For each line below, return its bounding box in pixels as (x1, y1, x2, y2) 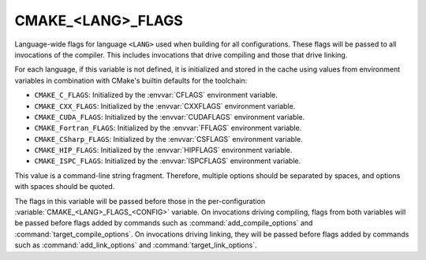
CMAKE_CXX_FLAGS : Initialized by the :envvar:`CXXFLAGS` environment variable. (34, 101, 296, 110)
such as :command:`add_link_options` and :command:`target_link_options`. (14, 240, 257, 250)
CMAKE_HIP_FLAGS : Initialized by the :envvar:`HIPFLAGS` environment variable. (34, 146, 293, 155)
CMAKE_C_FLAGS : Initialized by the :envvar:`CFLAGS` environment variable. (34, 91, 278, 100)
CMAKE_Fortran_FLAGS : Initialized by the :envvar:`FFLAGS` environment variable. (34, 123, 302, 133)
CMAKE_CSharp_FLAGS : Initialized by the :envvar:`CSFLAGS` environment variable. (34, 134, 303, 143)
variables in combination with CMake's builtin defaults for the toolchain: (14, 76, 248, 85)
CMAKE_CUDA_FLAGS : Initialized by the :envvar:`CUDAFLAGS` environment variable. (34, 112, 305, 121)
